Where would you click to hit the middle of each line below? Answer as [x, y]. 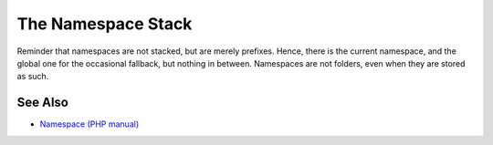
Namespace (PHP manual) [89, 124]
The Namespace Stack [105, 24]
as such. [33, 77]
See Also [42, 103]
